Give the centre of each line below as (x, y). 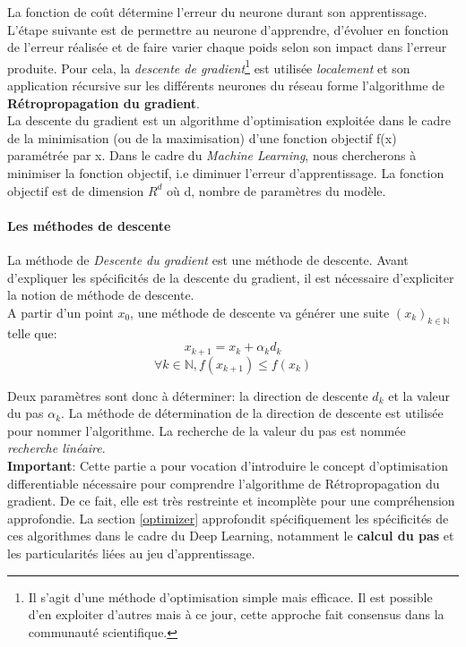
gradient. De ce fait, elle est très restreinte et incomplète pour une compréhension (231, 501)
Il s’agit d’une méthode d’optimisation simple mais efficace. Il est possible (230, 596)
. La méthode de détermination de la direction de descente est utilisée (252, 413)
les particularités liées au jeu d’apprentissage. (131, 553)
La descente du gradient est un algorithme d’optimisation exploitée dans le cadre (229, 120)
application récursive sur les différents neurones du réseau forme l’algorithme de (226, 85)
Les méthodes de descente (89, 225)
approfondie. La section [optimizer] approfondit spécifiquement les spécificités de (228, 518)
